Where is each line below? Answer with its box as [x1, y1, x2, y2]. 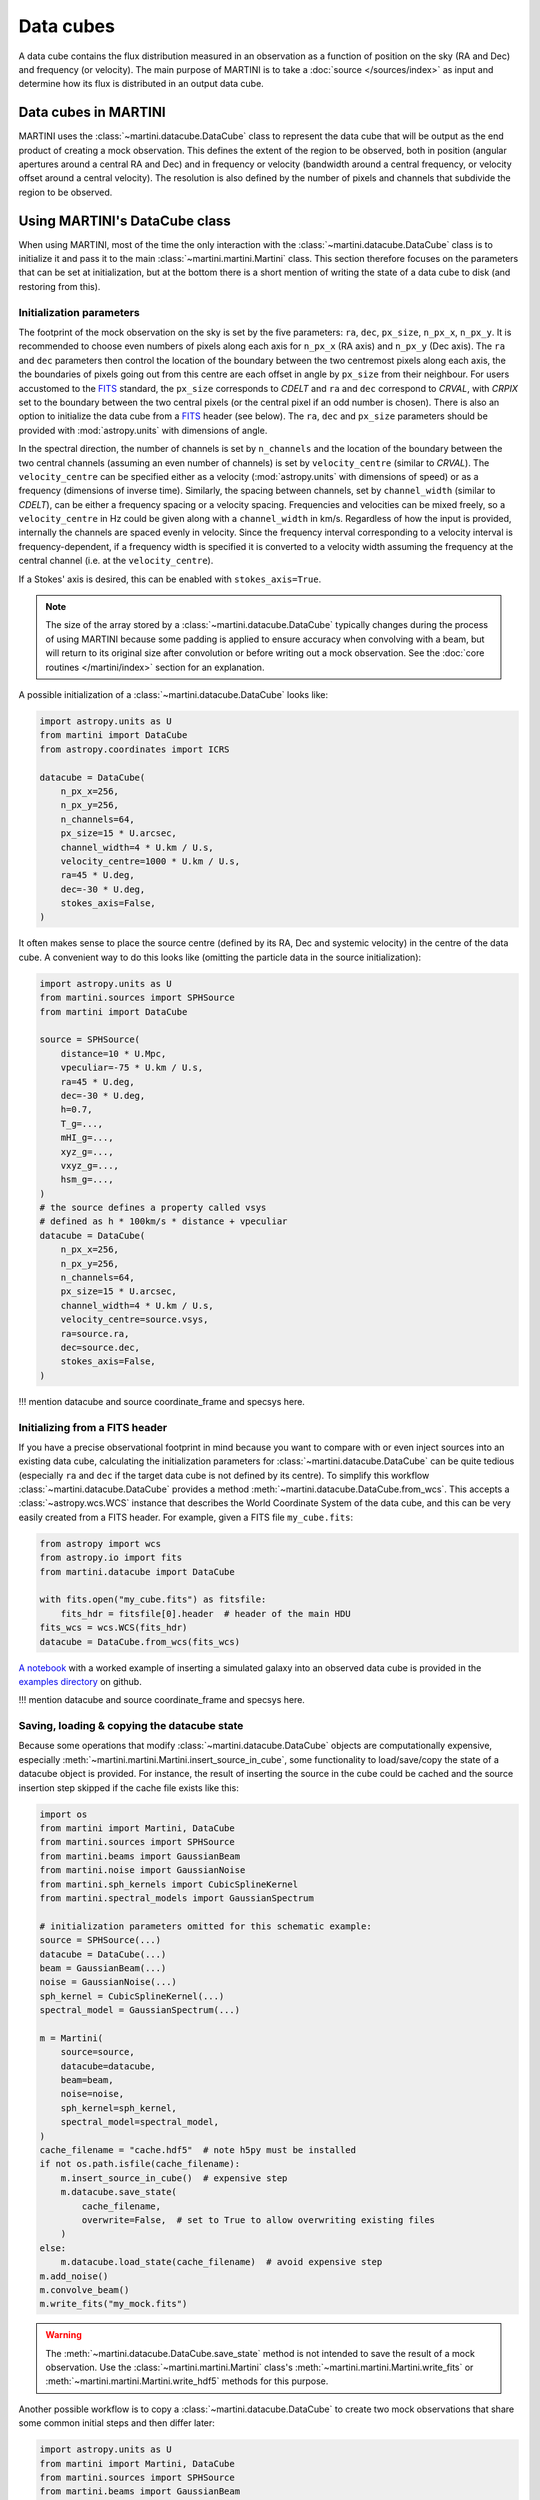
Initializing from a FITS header [18, 1420, 168, 1434]
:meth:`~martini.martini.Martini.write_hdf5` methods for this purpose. [45, 2375, 329, 2387]
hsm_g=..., [60, 1174, 114, 1185]
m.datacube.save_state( [60, 2186, 177, 2198]
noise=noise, [60, 2088, 125, 2100]
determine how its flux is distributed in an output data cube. [18, 78, 264, 90]
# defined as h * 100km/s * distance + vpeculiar [39, 1216, 288, 1227]
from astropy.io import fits [39, 1552, 183, 1564]
